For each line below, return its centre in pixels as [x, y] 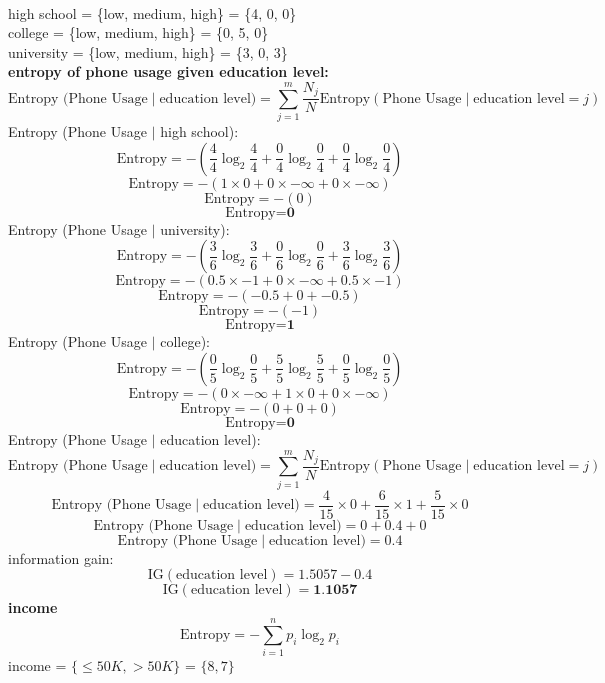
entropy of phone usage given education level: [168, 71]
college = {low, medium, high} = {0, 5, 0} [138, 32]
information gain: [61, 557]
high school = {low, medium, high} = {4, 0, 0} [152, 12]
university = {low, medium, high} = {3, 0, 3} [148, 51]
